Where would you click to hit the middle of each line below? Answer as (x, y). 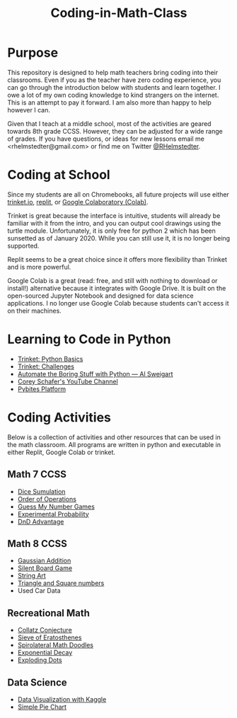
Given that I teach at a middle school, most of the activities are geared (109, 123)
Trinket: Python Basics (50, 359)
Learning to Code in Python (89, 339)
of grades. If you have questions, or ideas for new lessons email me (106, 139)
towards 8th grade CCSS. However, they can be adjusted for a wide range (115, 131)
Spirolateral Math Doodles (56, 645)
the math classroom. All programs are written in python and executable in (114, 444)
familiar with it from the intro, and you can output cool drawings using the (114, 223)
